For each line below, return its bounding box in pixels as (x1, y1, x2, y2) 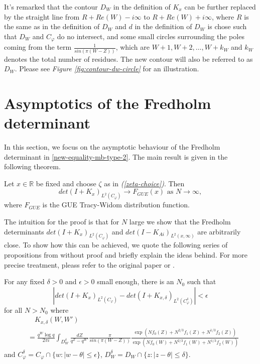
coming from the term (4, 42, 72, 52)
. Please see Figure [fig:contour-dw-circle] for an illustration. (15, 63, 199, 74)
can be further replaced (184, 2, 256, 12)
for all (4, 304, 23, 315)
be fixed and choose (36, 178, 96, 188)
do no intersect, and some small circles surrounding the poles (57, 31, 244, 41)
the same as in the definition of (4, 21, 100, 32)
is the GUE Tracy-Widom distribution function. (42, 199, 190, 210)
